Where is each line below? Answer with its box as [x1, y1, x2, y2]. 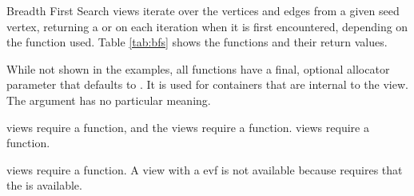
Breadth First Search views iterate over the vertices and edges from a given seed [6, 2, 400, 18]
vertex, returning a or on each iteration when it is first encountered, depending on [6, 18, 408, 34]
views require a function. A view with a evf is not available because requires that [6, 161, 403, 178]
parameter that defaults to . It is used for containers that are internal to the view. [6, 76, 408, 93]
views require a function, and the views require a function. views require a [6, 118, 369, 135]
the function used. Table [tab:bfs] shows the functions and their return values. [6, 34, 388, 50]
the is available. [6, 177, 82, 194]
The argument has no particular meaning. [6, 91, 211, 108]
